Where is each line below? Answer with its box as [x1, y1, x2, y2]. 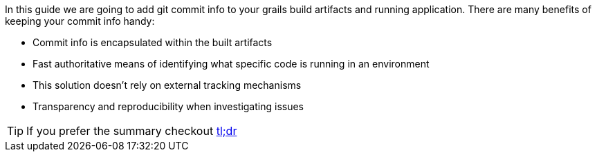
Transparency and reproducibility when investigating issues [33, 101, 304, 112]
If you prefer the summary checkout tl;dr [26, 124, 237, 138]
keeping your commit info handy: [5, 15, 155, 27]
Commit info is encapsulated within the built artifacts [33, 36, 273, 48]
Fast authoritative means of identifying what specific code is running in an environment [33, 58, 430, 70]
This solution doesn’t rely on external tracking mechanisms [33, 79, 302, 91]
